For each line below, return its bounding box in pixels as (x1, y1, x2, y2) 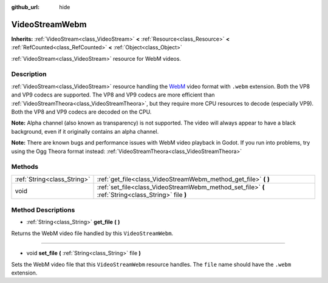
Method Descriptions (11, 206, 75, 214)
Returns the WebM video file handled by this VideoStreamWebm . (11, 230, 173, 237)
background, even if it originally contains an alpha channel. (11, 128, 159, 135)
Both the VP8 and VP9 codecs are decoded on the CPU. (11, 108, 152, 115)
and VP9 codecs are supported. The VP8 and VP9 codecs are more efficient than (11, 91, 215, 98)
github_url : (11, 4, 39, 10)
